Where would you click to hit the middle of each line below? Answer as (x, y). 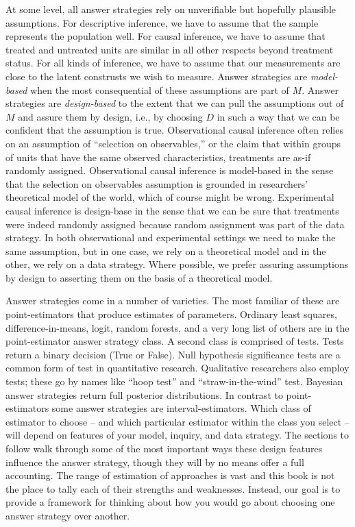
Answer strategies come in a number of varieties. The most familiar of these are (173, 301)
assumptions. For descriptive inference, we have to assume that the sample (162, 22)
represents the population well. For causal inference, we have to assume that (166, 36)
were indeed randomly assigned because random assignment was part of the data (175, 224)
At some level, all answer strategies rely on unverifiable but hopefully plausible (171, 9)
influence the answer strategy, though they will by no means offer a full (155, 462)
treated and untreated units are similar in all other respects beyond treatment (170, 49)
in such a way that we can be (278, 116)
